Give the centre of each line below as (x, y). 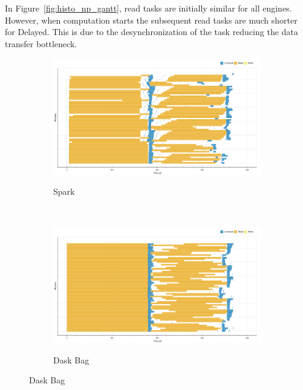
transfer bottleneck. (41, 43)
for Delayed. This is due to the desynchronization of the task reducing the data (151, 32)
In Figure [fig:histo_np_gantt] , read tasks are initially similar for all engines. (148, 8)
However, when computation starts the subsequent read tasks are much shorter (151, 20)
